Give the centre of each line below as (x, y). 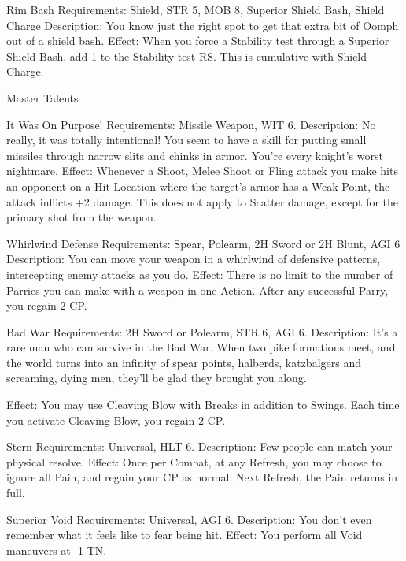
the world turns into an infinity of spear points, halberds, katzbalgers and (184, 362)
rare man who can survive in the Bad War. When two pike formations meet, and (201, 347)
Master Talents (42, 97)
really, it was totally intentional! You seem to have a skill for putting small (186, 140)
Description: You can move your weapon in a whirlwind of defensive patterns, (194, 259)
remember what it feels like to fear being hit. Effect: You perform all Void (185, 535)
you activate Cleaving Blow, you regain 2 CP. (116, 420)
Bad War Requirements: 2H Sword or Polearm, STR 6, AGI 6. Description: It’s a (202, 331)
